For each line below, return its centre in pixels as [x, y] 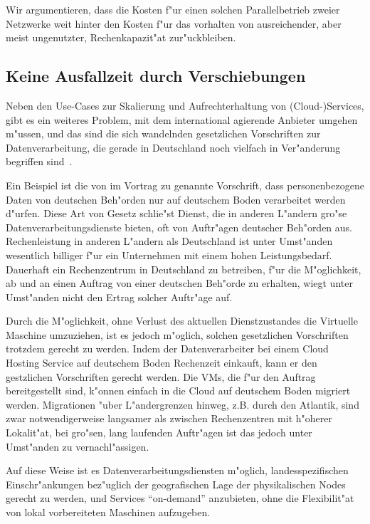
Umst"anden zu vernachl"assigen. [78, 446]
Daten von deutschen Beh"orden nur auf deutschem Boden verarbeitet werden [176, 199]
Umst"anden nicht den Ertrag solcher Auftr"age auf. [119, 297]
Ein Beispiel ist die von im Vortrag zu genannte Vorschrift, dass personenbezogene [185, 185]
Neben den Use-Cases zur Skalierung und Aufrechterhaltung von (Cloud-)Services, [185, 105]
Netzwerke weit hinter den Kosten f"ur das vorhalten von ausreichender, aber [174, 23]
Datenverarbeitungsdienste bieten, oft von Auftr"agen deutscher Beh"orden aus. [179, 227]
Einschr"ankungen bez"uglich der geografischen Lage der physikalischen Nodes [176, 484]
